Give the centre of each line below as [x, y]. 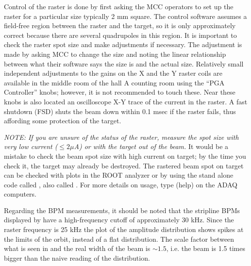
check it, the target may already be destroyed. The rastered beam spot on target [124, 165]
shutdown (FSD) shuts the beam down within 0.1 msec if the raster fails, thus [120, 111]
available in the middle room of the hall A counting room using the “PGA [114, 82]
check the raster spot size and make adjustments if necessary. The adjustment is [123, 44]
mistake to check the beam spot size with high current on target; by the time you [125, 156]
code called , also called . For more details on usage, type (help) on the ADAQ [121, 184]
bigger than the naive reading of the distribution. [77, 258]
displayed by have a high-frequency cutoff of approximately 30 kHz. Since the [119, 220]
